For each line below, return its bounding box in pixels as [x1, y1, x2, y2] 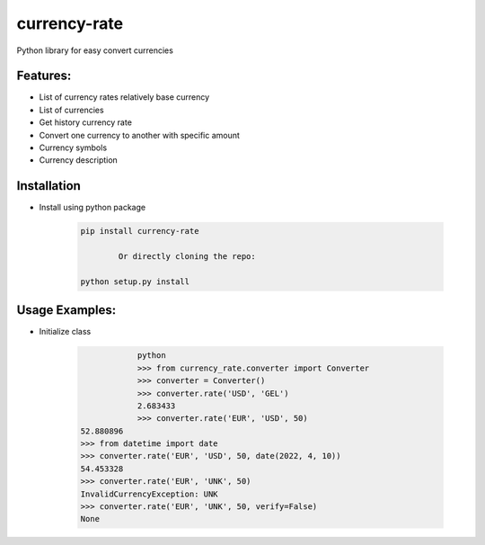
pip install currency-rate [80, 226, 199, 237]
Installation [16, 178, 81, 193]
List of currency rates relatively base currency [39, 92, 210, 103]
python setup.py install [80, 276, 190, 287]
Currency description [39, 155, 119, 165]
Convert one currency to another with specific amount [39, 130, 240, 140]
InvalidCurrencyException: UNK [80, 488, 219, 499]
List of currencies [39, 104, 104, 115]
